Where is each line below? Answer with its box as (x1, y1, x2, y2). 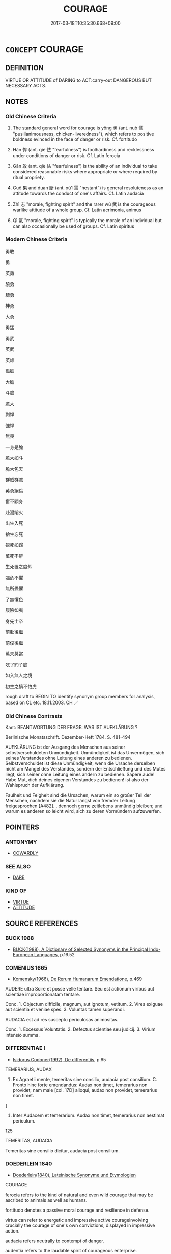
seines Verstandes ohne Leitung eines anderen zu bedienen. (5, 755, 132, 761)
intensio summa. (5, 1032, 40, 1038)
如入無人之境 (5, 672, 32, 678)
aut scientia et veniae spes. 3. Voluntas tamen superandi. (5, 1006, 125, 1013)
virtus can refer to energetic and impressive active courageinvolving (5, 1217, 149, 1223)
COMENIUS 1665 (5, 964, 47, 971)
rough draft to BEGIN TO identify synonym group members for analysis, (5, 693, 155, 699)
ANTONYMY (5, 839, 37, 846)
